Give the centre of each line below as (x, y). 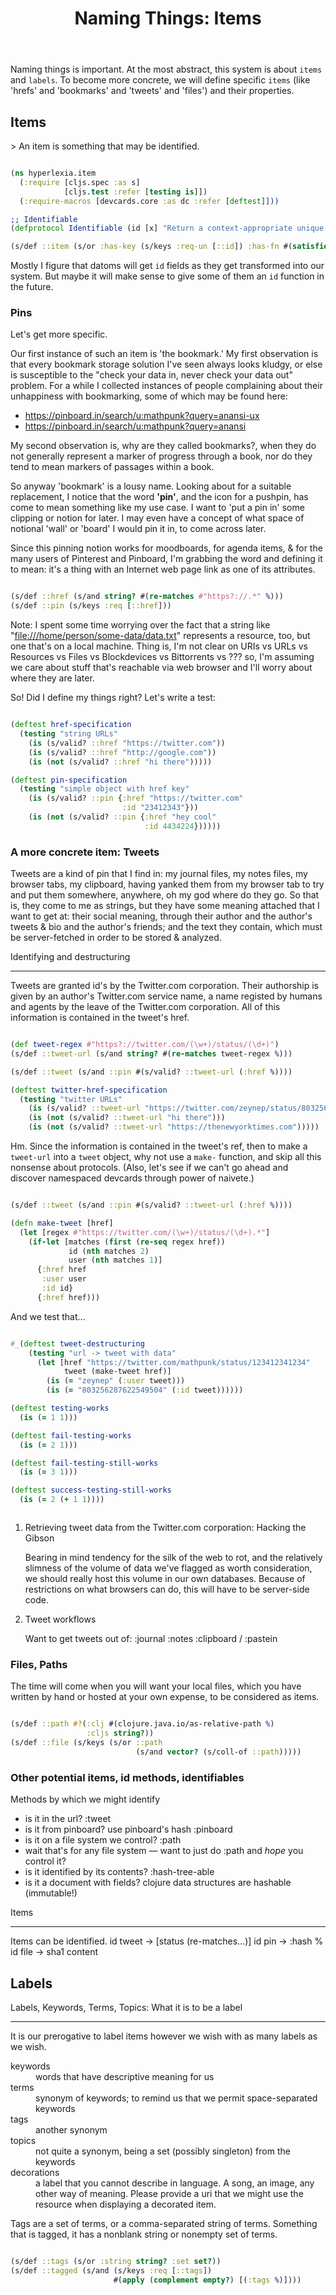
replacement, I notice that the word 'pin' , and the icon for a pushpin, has (159, 497)
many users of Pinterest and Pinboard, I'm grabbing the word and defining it (166, 559)
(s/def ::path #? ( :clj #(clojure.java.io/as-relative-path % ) (142, 1724)
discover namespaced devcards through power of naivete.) (132, 1178)
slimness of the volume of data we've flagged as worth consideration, (168, 1568)
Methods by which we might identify (85, 1799)
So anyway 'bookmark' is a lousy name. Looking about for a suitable (151, 486)
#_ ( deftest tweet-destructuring (77, 1343)
